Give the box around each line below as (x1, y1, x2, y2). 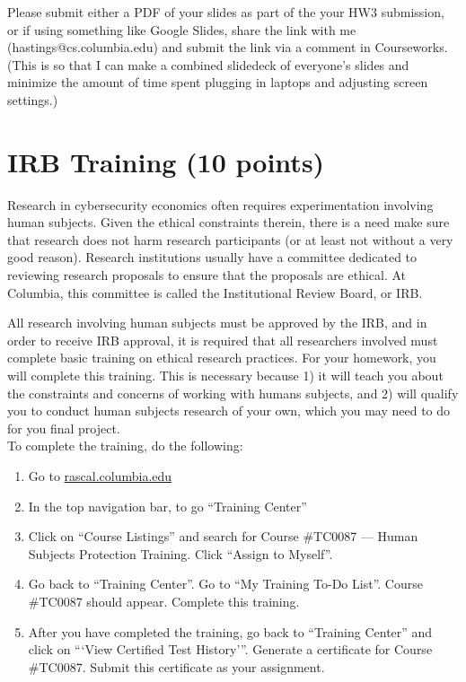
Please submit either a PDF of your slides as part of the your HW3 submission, (7, 3, 444, 21)
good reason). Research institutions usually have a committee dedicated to (7, 248, 418, 267)
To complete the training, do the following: (7, 436, 243, 455)
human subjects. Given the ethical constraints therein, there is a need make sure (7, 213, 450, 232)
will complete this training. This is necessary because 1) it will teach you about (7, 366, 444, 385)
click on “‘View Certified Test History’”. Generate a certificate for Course (28, 640, 433, 659)
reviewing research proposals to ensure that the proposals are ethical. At (7, 266, 407, 284)
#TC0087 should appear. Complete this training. (28, 591, 300, 610)
